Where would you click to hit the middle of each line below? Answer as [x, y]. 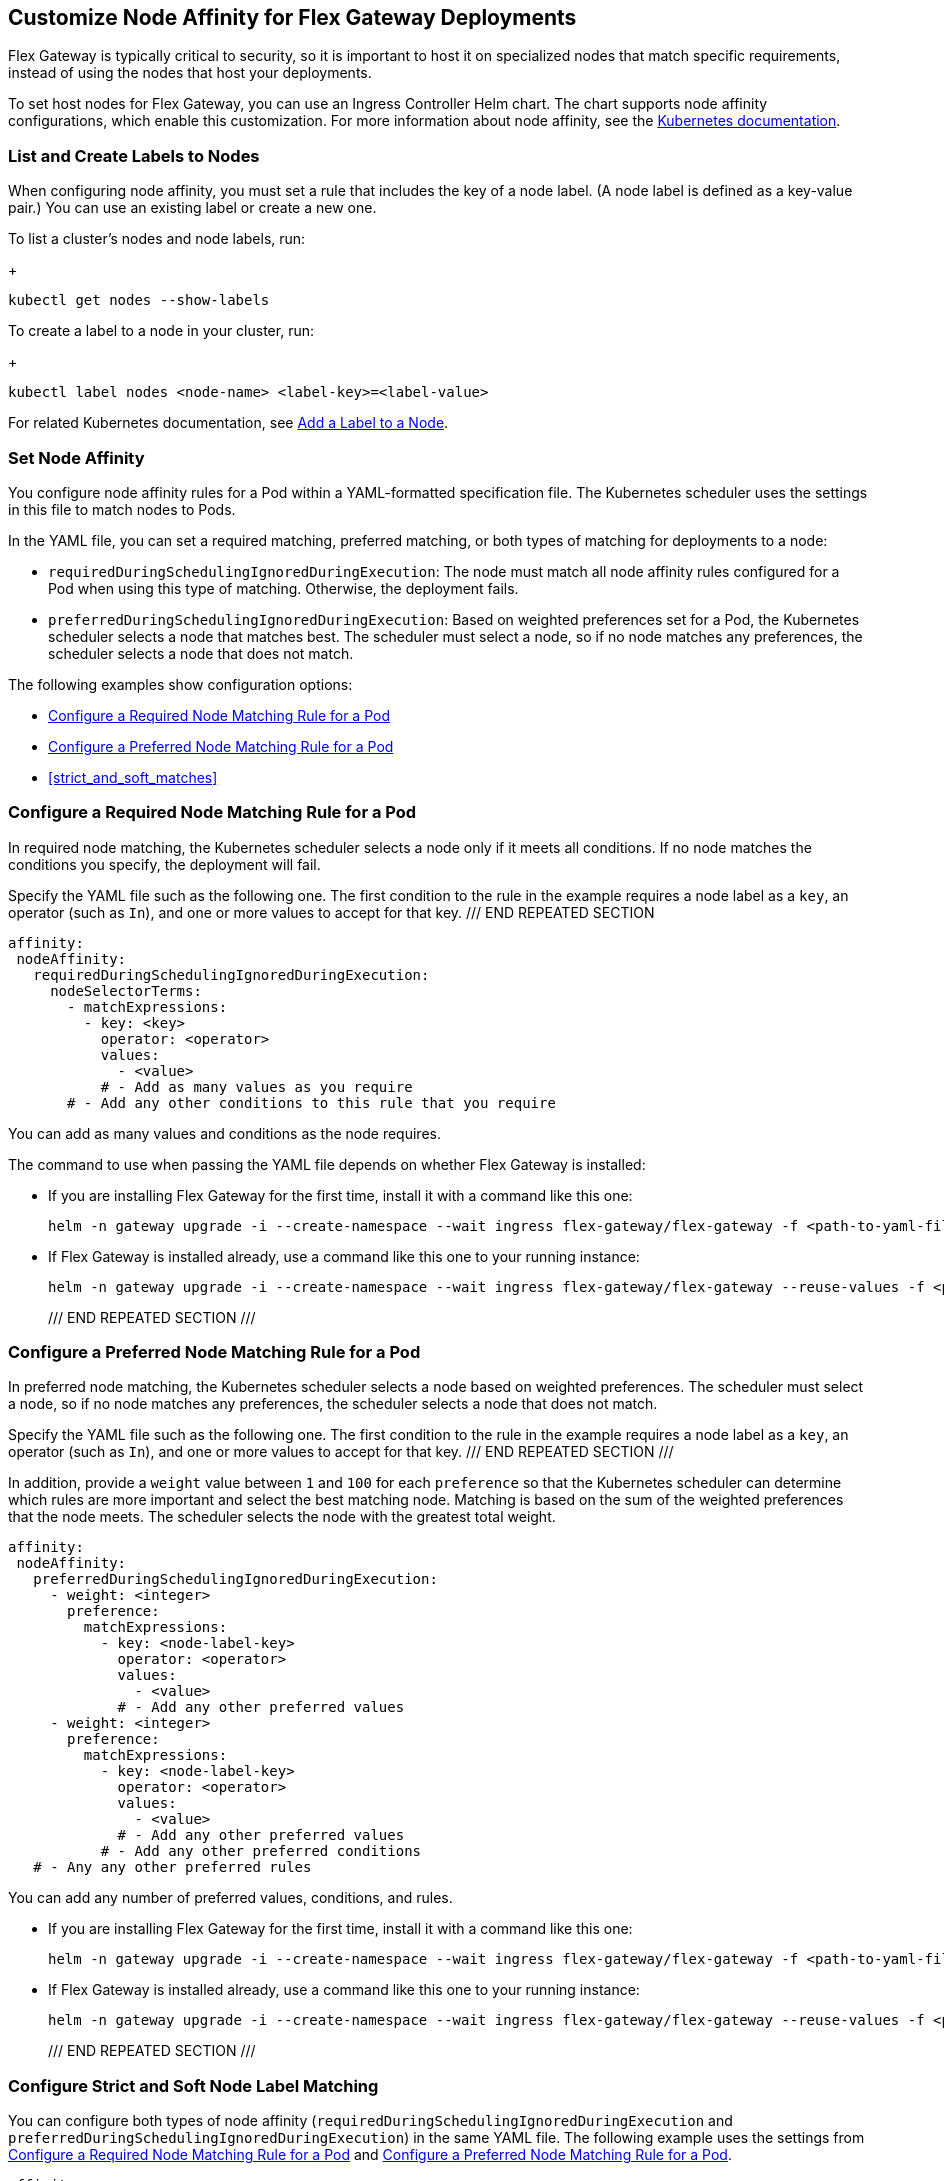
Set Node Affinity [76, 457]
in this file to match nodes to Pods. [122, 509]
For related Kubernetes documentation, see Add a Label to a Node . [228, 423]
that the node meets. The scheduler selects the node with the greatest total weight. [282, 1517]
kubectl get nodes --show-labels [139, 300]
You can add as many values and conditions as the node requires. [224, 1133]
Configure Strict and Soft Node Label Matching [193, 2085]
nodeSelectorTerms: [126, 990]
